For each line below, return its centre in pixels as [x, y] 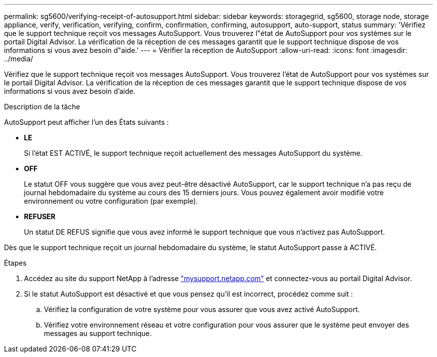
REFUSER [40, 216]
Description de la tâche [42, 107]
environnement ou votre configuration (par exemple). [111, 201]
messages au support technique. [98, 333]
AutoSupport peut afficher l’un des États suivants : [87, 122]
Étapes [15, 263]
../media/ [19, 59]
